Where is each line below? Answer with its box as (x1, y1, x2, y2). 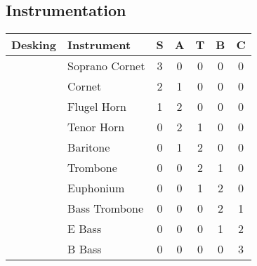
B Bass (67, 241, 102, 258)
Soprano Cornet (67, 58, 145, 74)
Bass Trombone (67, 200, 144, 217)
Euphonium (67, 180, 125, 197)
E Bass (67, 220, 102, 237)
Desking (11, 36, 57, 53)
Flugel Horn (67, 98, 126, 115)
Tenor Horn (67, 119, 125, 135)
